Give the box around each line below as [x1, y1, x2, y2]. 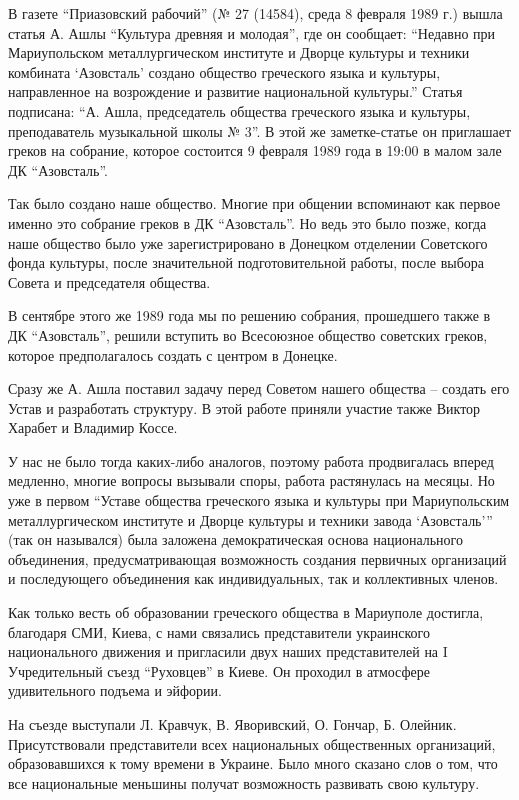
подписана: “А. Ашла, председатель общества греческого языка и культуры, [8, 100, 471, 121]
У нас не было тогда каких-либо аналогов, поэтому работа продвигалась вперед [8, 450, 494, 471]
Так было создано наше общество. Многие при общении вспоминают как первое [8, 193, 501, 214]
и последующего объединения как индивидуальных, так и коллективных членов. [8, 568, 499, 589]
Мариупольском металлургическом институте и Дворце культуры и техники [8, 42, 470, 63]
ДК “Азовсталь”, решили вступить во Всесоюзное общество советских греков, [8, 324, 488, 345]
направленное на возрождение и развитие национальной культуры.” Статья [8, 81, 463, 102]
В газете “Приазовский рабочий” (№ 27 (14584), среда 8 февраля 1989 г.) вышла [8, 3, 503, 23]
